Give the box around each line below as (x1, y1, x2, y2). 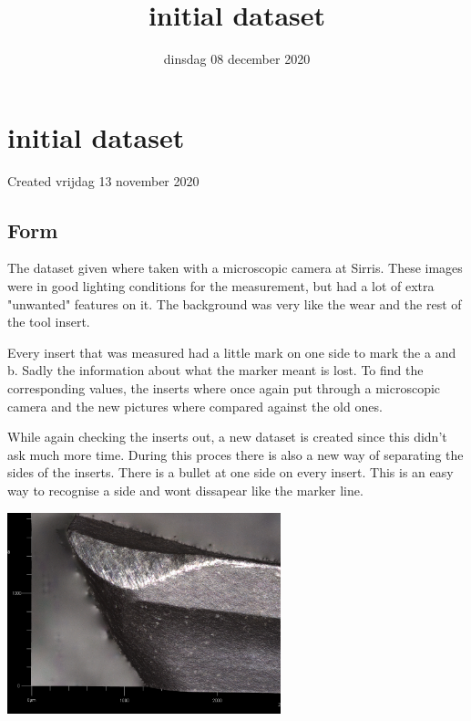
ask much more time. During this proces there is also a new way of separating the (7, 444, 464, 464)
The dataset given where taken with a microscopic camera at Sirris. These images (7, 258, 463, 277)
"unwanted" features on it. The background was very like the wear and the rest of (7, 294, 462, 313)
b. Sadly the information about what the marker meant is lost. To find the (7, 360, 424, 380)
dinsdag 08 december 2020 (163, 49, 311, 68)
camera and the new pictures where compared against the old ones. (7, 396, 383, 415)
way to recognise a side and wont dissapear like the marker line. (7, 480, 363, 499)
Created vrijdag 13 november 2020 (7, 171, 200, 190)
